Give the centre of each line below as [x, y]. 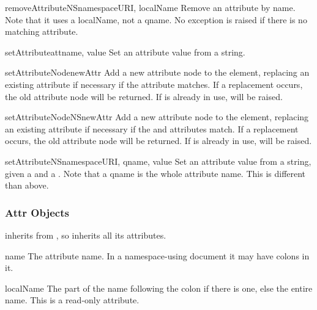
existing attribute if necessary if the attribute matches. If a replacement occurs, [154, 84]
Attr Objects [37, 212]
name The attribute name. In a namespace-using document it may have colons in [157, 255]
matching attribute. [42, 31]
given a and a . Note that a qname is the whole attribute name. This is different [155, 173]
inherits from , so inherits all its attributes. [86, 235]
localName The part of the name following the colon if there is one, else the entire [159, 288]
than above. [27, 185]
